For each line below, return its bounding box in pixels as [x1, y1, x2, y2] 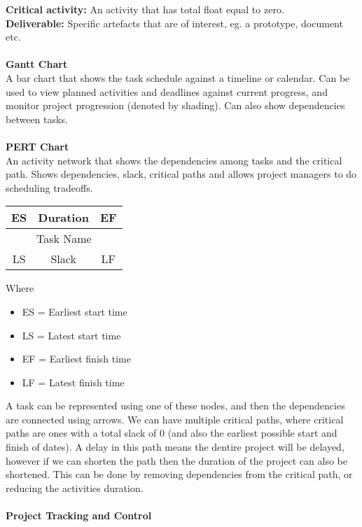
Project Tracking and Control [6, 508, 152, 523]
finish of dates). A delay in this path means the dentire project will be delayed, [6, 440, 344, 454]
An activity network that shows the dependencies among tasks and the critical [6, 153, 342, 167]
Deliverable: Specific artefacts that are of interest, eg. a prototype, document [6, 15, 343, 30]
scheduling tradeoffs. [6, 180, 93, 195]
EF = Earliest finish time [22, 351, 131, 366]
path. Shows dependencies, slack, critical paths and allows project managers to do [6, 167, 357, 181]
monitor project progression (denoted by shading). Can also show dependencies [6, 98, 345, 113]
